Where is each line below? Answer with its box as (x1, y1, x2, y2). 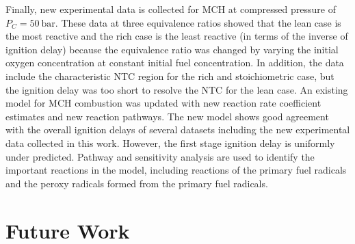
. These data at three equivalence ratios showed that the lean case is (55, 15, 341, 29)
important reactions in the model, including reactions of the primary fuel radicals (5, 163, 347, 177)
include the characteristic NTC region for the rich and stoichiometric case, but (5, 68, 334, 83)
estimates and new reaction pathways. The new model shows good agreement (5, 109, 329, 123)
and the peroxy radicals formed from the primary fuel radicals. (5, 176, 268, 190)
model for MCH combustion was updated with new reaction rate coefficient (5, 96, 321, 110)
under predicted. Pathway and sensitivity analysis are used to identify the (5, 149, 315, 163)
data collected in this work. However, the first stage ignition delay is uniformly (5, 135, 335, 150)
